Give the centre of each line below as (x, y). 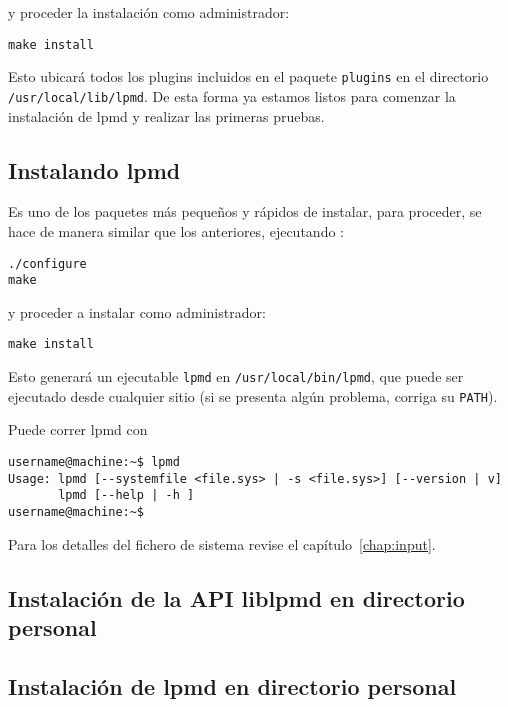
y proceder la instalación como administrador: (149, 12)
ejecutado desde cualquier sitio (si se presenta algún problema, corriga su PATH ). (253, 395)
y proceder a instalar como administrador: (137, 311)
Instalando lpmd (94, 169)
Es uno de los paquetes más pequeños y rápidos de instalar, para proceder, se (245, 211)
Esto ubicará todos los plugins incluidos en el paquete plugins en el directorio (248, 76)
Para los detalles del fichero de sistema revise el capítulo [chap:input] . (222, 543)
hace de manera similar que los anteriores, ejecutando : (176, 230)
